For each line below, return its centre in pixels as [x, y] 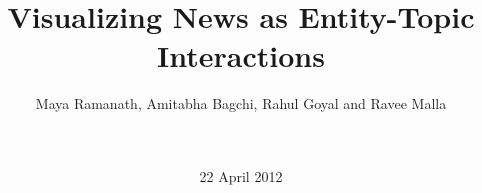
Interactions [241, 55]
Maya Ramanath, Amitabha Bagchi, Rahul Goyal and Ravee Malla [241, 103]
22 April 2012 [241, 176]
